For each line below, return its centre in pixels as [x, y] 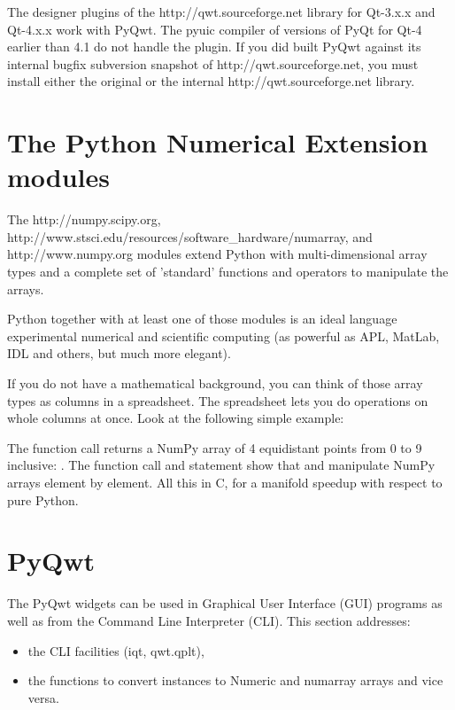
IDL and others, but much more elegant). [119, 353]
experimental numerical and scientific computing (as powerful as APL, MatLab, [224, 335]
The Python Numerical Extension [218, 142]
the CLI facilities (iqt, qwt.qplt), [116, 650]
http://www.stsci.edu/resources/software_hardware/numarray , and [190, 236]
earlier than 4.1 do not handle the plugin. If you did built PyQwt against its [214, 47]
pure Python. [43, 499]
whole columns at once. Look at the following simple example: [176, 418]
